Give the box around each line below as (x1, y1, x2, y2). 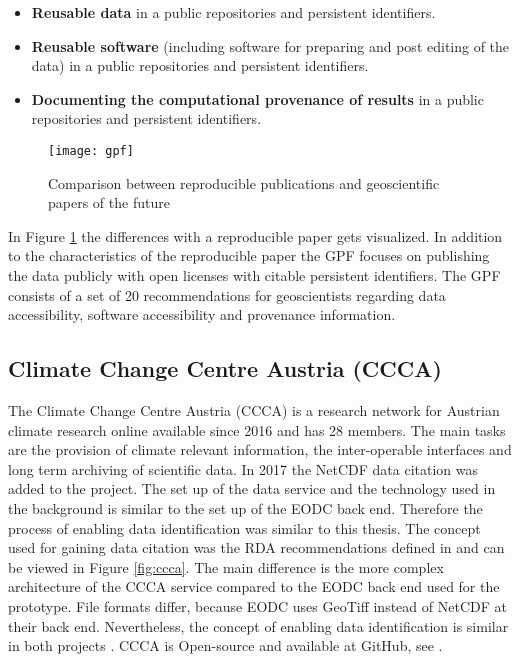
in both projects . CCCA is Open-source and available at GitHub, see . (8, 635, 443, 656)
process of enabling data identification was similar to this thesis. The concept (8, 517, 481, 538)
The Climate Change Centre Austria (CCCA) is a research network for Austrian (8, 399, 500, 420)
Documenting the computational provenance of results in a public (31, 88, 484, 109)
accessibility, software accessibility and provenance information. (8, 304, 396, 325)
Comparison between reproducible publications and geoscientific (48, 172, 440, 193)
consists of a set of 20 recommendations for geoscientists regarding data (8, 284, 446, 305)
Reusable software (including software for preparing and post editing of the (31, 35, 510, 56)
